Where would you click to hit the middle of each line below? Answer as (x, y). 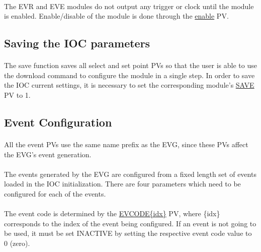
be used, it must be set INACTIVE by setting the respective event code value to (128, 233)
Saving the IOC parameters (77, 43)
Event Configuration (58, 122)
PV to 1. (17, 94)
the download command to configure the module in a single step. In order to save (129, 75)
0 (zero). (17, 243)
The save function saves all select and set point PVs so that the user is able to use (130, 65)
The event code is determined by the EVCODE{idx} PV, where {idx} (112, 213)
